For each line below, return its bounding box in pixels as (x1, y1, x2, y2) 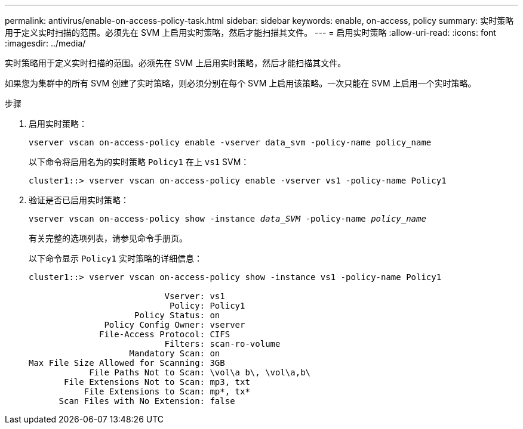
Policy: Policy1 (170, 301, 245, 310)
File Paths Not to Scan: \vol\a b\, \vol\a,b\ (89, 368, 311, 377)
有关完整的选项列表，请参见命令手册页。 (29, 233, 187, 243)
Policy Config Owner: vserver (104, 320, 245, 329)
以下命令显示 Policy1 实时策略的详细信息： (29, 253, 202, 263)
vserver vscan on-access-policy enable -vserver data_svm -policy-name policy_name (29, 138, 432, 147)
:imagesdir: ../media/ (5, 38, 86, 48)
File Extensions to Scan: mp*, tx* (84, 387, 250, 396)
